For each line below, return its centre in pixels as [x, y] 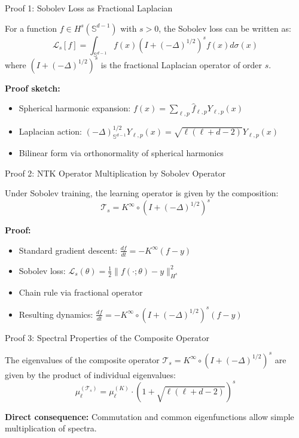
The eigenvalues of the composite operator [82, 359]
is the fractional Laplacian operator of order [181, 64]
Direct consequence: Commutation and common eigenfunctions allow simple [149, 416]
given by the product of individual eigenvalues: [90, 374]
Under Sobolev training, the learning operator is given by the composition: [142, 193]
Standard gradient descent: [68, 250]
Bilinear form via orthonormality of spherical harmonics [121, 153]
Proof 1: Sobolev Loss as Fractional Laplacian [89, 8]
